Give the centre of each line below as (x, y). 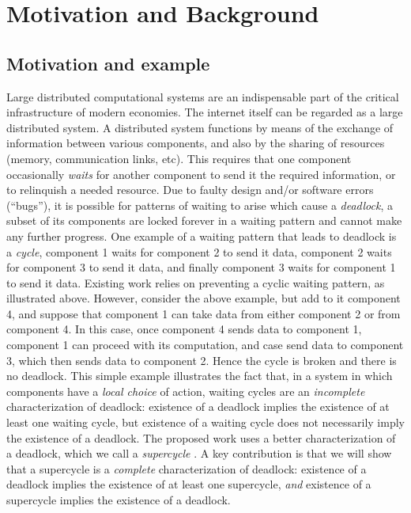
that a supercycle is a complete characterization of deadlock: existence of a (187, 468)
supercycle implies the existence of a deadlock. (119, 500)
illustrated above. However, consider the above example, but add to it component (204, 298)
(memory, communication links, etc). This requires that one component (179, 158)
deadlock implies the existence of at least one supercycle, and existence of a (189, 484)
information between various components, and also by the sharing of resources (196, 143)
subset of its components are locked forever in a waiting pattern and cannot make (204, 220)
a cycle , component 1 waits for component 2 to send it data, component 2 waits (199, 251)
